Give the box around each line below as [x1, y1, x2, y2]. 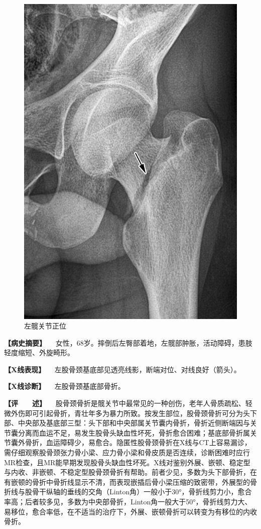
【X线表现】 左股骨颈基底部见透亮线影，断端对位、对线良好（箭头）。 [4, 364, 241, 374]
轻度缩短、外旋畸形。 [4, 347, 74, 358]
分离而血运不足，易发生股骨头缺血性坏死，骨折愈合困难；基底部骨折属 [18, 427, 250, 438]
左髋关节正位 [24, 321, 66, 331]
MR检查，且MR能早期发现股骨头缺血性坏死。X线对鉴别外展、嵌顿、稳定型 [4, 457, 250, 467]
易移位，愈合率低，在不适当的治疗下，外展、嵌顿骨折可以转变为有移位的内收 [4, 506, 257, 516]
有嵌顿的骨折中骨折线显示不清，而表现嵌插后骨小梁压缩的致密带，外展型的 [4, 476, 250, 487]
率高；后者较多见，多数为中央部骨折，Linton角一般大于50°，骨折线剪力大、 [4, 496, 252, 507]
